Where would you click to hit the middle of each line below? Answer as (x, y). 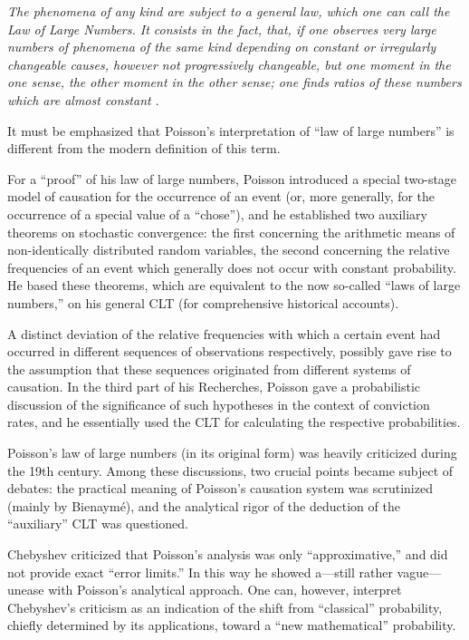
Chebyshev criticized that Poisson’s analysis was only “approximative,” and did (228, 554)
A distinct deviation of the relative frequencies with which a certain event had (224, 333)
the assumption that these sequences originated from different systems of (209, 368)
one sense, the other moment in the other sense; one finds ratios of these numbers (234, 82)
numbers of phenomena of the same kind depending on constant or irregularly (222, 47)
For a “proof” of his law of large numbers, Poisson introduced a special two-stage (232, 178)
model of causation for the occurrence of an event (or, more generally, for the (221, 196)
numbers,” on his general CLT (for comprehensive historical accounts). (203, 302)
